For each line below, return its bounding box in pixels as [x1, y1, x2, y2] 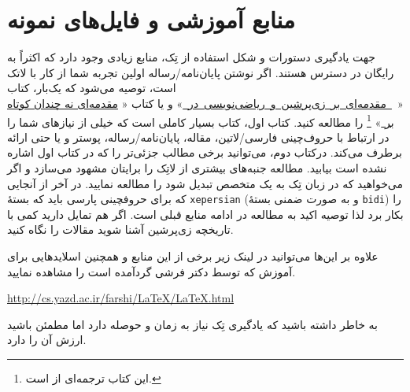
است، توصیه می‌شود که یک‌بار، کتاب [7, 80, 176, 96]
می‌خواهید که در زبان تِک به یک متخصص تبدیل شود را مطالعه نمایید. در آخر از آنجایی [7, 175, 403, 191]
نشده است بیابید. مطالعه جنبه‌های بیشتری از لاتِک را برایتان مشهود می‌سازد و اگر [7, 159, 387, 176]
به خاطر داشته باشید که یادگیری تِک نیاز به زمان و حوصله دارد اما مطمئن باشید [7, 316, 378, 332]
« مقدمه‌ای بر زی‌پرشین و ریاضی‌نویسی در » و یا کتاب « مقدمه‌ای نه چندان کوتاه [7, 94, 404, 111]
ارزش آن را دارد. [7, 331, 87, 348]
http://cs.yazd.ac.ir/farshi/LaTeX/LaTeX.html [7, 290, 235, 306]
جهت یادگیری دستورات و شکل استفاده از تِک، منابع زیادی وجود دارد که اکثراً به [7, 49, 375, 65]
